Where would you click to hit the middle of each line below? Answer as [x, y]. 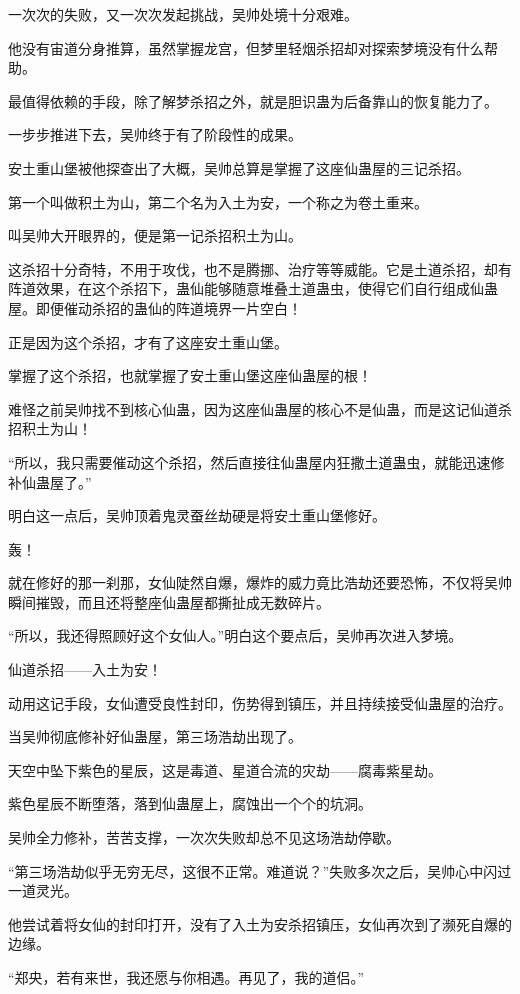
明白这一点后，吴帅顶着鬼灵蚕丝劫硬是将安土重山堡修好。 [197, 515]
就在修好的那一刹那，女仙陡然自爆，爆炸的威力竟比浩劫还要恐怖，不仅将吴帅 [260, 582]
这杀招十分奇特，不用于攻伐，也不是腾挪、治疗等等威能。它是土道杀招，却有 [260, 268]
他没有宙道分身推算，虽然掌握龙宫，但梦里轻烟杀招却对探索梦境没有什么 [246, 47]
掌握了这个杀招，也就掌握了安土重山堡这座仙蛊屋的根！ [190, 375]
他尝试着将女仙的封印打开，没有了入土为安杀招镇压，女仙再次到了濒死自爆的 [260, 923]
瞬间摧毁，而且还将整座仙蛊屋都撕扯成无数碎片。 [169, 601]
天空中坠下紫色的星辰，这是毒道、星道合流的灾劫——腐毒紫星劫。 [225, 769]
